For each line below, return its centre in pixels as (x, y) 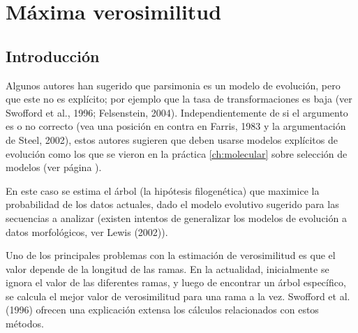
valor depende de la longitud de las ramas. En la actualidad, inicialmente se (167, 268)
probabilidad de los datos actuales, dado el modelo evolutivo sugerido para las (172, 204)
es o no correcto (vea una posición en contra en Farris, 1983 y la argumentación (176, 126)
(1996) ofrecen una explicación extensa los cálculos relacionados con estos (162, 310)
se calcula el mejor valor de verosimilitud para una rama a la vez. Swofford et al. (178, 296)
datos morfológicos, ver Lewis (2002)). (87, 231)
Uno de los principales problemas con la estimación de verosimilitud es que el (171, 255)
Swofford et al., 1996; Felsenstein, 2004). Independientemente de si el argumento (177, 112)
